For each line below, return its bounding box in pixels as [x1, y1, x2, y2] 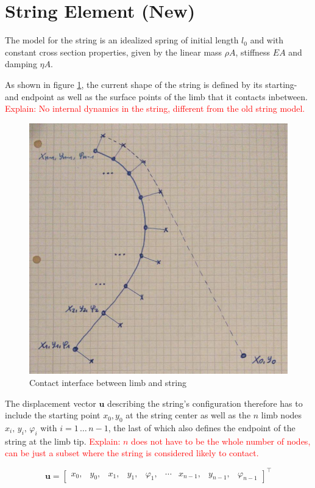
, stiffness [235, 45, 271, 58]
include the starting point [5, 409, 101, 421]
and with [250, 34, 284, 46]
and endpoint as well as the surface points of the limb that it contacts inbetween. [5, 90, 308, 103]
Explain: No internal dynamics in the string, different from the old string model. [5, 102, 305, 115]
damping [5, 57, 37, 70]
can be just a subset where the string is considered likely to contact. [5, 446, 259, 459]
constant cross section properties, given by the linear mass [5, 45, 222, 58]
